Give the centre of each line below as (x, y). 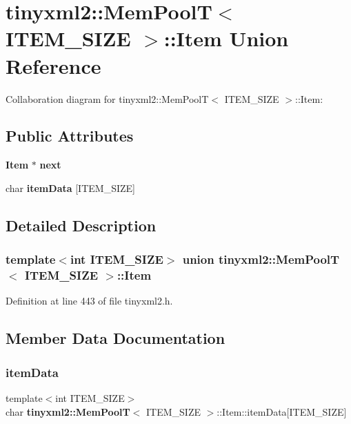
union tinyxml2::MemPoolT (261, 259)
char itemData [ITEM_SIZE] (70, 187)
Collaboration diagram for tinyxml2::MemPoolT (107, 98)
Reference (53, 65)
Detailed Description (81, 225)
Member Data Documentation (116, 338)
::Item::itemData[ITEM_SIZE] (282, 411)
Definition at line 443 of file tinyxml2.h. (89, 301)
